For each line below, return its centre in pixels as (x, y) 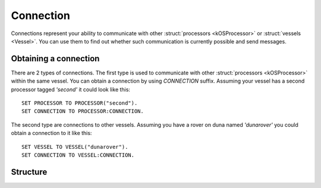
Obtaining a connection (55, 59)
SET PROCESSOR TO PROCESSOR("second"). (80, 103)
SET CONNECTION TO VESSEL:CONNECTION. (78, 155)
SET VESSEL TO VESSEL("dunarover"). (75, 147)
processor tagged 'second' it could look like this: (71, 89)
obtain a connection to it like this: (51, 133)
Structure (29, 172)
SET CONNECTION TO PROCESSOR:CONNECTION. (83, 111)
